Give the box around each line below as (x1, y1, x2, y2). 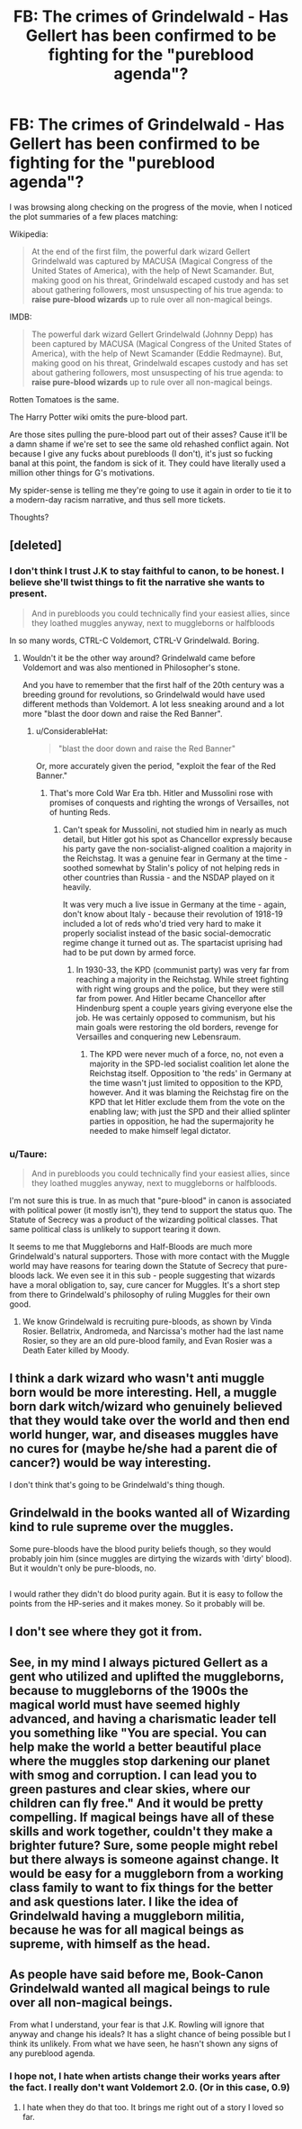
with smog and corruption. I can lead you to (9, 1767, 258, 1782)
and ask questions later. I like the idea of (9, 1894, 239, 1909)
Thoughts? (9, 512, 49, 522)
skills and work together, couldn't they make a (9, 1824, 273, 1839)
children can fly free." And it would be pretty (9, 1795, 263, 1811)
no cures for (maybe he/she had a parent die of (9, 1441, 278, 1456)
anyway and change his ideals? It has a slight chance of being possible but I (9, 2028, 291, 2039)
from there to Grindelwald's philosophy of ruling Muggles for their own (9, 1289, 271, 1300)
